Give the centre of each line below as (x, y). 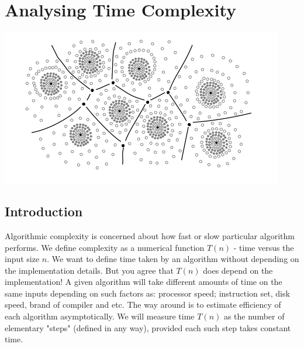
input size (22, 259)
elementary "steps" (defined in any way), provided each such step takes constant (148, 327)
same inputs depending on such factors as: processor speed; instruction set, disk (147, 293)
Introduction (44, 211)
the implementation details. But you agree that (89, 270)
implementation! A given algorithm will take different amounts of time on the (144, 282)
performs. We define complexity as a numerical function (105, 247)
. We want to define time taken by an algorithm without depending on (173, 259)
